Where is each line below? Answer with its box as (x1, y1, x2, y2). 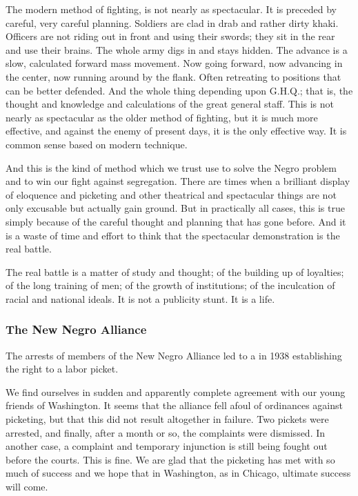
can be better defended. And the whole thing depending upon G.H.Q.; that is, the (6, 83, 353, 97)
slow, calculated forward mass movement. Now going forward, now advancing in (6, 56, 343, 70)
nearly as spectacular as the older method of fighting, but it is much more (6, 110, 318, 124)
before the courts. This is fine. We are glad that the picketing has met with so (6, 452, 335, 466)
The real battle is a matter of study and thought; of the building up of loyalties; (6, 264, 344, 279)
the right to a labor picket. (6, 361, 119, 376)
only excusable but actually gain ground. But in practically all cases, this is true (6, 201, 345, 215)
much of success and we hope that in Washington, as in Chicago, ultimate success (6, 466, 351, 480)
